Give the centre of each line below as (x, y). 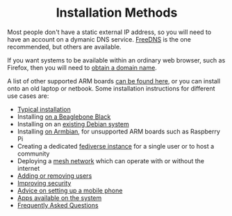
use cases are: (28, 96)
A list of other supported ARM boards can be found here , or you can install (114, 81)
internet (28, 168)
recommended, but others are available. (64, 47)
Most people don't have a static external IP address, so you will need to (109, 32)
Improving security (44, 183)
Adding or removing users (55, 176)
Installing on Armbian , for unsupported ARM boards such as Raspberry (119, 131)
